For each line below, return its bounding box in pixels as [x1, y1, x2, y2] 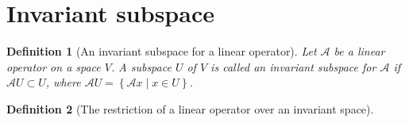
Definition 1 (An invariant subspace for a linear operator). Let [6, 43, 317, 60]
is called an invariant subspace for [210, 58, 376, 75]
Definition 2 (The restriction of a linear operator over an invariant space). [6, 100, 374, 117]
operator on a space [6, 58, 101, 75]
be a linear [334, 43, 385, 60]
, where [45, 74, 81, 90]
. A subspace [110, 58, 172, 75]
